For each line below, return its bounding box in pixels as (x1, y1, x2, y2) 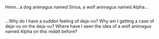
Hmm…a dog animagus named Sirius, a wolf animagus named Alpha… (5, 4, 149, 10)
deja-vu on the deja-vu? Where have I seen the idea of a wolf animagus (5, 23, 152, 29)
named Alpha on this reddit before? (5, 29, 78, 35)
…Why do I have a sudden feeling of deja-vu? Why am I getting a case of (5, 18, 155, 24)
